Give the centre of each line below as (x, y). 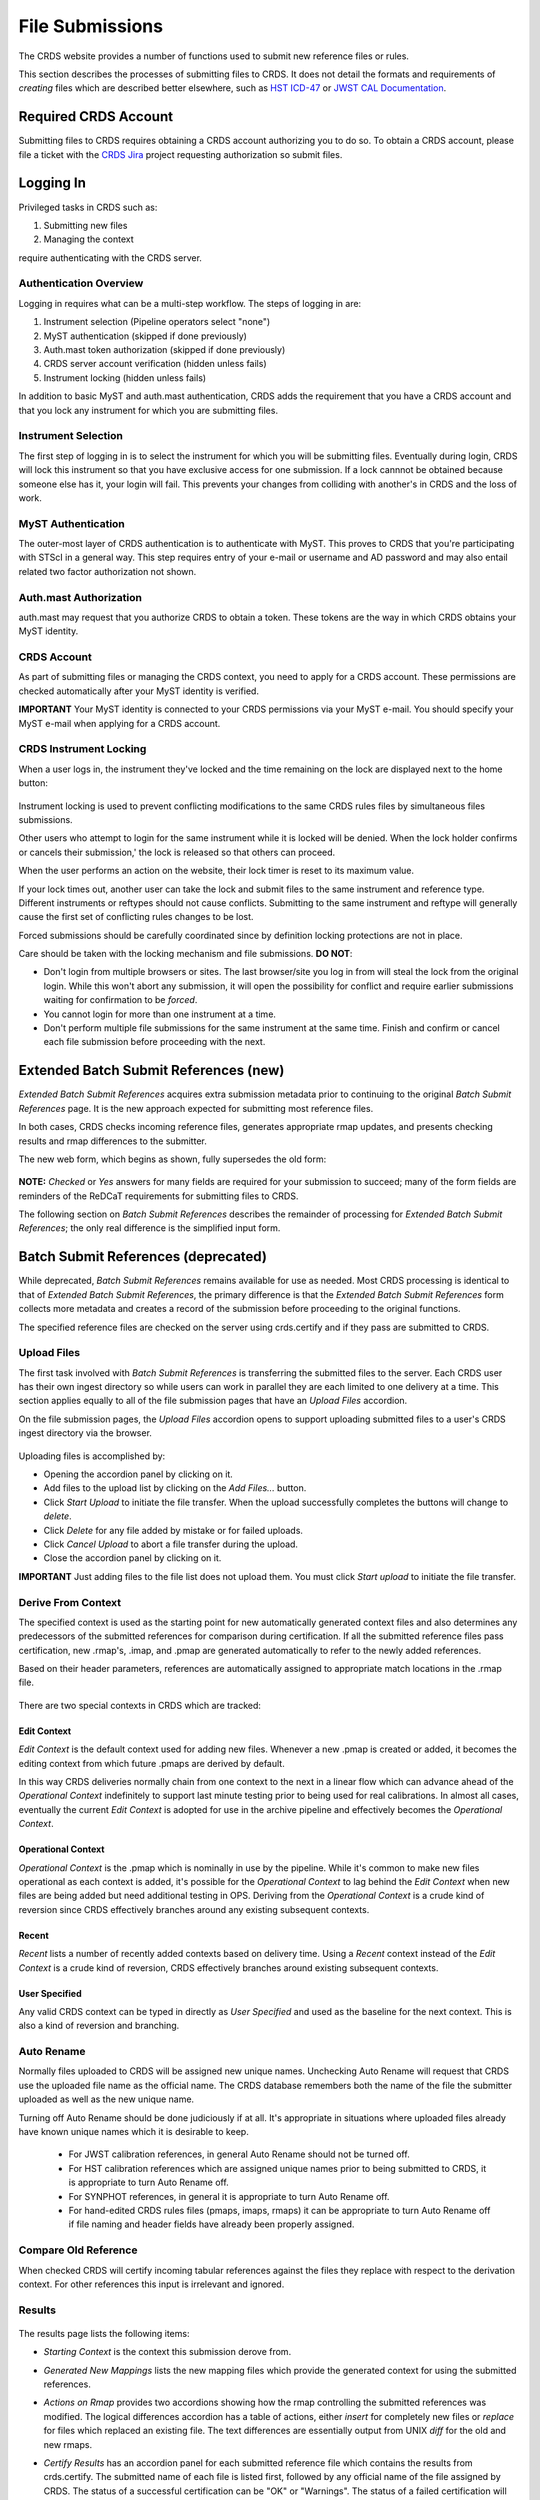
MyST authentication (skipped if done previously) (145, 336)
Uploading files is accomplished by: (92, 1456)
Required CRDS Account (96, 116)
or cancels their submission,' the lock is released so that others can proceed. (177, 852)
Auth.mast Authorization (80, 597)
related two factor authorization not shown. (107, 571)
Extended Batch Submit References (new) (151, 1070)
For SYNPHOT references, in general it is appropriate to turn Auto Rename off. (229, 2196)
